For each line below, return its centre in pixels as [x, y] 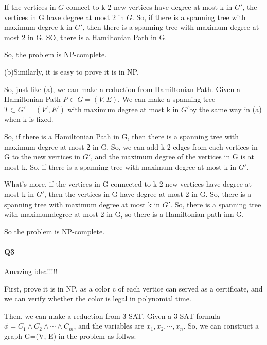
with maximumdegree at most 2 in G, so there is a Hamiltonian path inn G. [124, 214]
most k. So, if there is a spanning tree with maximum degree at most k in [120, 166]
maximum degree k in [38, 27]
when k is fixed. [29, 119]
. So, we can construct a [221, 326]
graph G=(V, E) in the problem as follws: [70, 336]
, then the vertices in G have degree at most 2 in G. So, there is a [148, 194]
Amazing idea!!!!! [31, 271]
